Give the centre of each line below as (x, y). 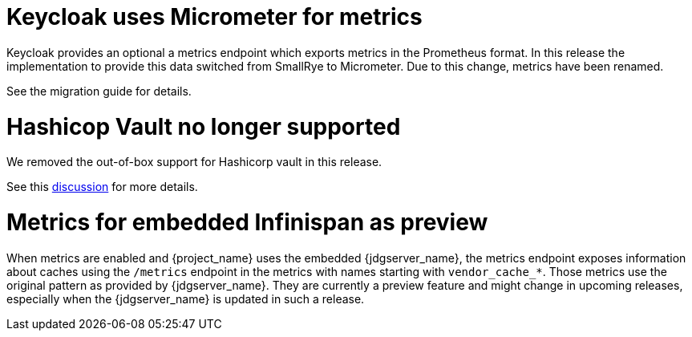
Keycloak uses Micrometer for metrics (214, 17)
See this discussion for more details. (102, 187)
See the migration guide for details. (99, 91)
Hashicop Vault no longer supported (204, 126)
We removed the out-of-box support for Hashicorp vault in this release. (194, 162)
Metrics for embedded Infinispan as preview (247, 222)
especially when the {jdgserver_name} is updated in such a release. (186, 298)
